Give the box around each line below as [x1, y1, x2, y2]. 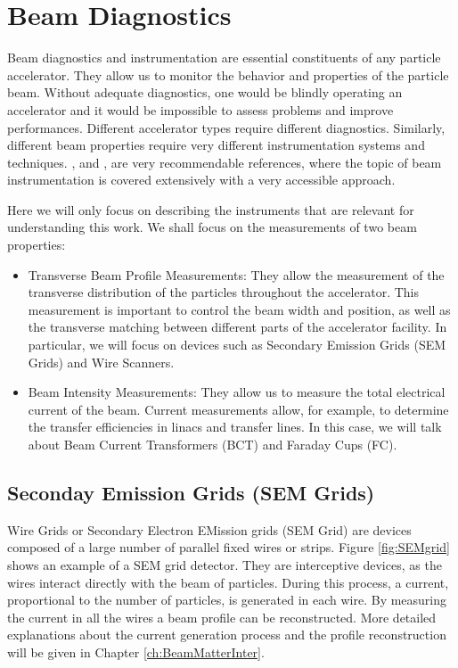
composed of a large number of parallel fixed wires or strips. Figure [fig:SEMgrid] [7, 538, 450, 557]
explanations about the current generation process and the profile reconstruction [7, 625, 446, 644]
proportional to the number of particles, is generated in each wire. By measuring [7, 590, 447, 609]
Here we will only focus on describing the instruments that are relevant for [7, 200, 414, 219]
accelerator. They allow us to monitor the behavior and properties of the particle [7, 65, 449, 84]
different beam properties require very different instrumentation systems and [7, 136, 425, 154]
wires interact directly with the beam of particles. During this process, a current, [7, 573, 449, 591]
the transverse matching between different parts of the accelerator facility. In [28, 318, 447, 336]
